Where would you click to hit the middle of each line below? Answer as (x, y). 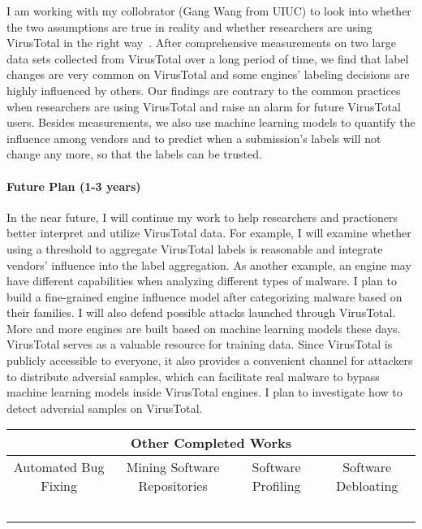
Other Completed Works (211, 443)
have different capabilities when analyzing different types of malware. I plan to (202, 281)
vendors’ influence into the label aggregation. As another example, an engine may (209, 264)
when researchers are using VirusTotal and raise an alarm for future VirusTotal (204, 106)
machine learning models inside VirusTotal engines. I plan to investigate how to (205, 392)
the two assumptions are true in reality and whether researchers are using (189, 26)
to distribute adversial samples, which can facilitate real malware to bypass (193, 376)
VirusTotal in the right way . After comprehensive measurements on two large (202, 43)
